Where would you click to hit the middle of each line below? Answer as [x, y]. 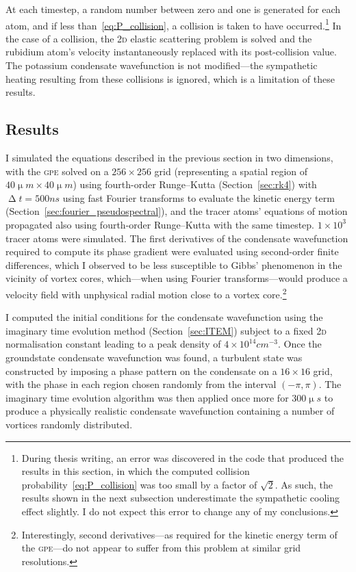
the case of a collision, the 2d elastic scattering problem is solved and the [159, 38]
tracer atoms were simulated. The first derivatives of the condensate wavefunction [177, 238]
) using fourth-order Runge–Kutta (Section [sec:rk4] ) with [195, 184]
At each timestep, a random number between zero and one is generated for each [173, 9]
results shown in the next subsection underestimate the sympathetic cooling [180, 498]
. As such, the [304, 484]
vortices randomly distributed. [69, 424]
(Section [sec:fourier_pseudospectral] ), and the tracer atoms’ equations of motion [177, 211]
